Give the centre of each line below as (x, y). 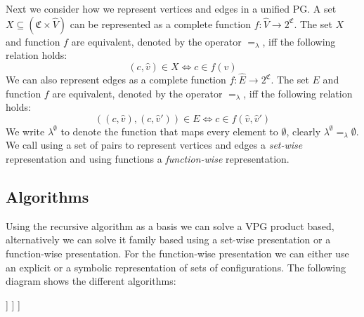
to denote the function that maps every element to (169, 131)
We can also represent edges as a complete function (116, 79)
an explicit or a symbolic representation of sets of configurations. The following (176, 267)
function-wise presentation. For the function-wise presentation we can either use (177, 253)
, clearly (304, 131)
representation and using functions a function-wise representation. (148, 158)
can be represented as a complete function (160, 23)
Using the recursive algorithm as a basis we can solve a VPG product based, (170, 225)
